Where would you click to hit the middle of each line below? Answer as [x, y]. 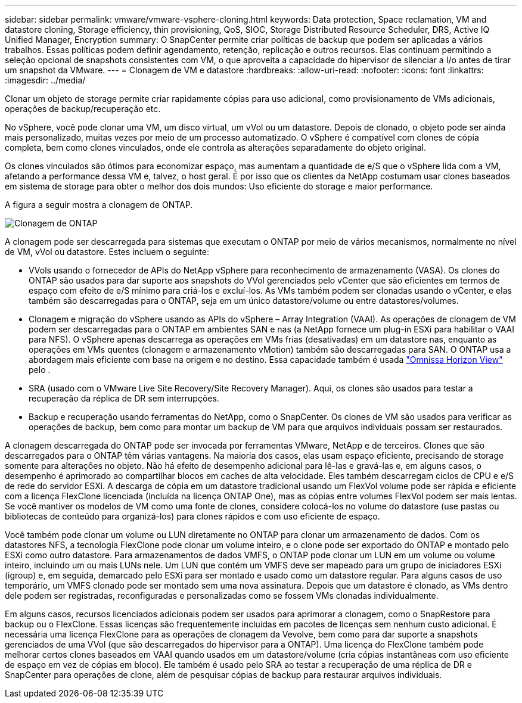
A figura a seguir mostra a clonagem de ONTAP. [99, 205]
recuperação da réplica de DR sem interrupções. [124, 398]
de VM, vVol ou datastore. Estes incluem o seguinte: [107, 252]
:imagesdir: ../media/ [45, 80]
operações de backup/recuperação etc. [83, 109]
